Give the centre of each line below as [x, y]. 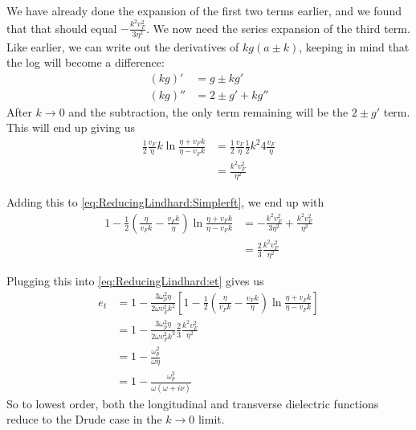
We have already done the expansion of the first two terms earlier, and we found [204, 10]
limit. [211, 419]
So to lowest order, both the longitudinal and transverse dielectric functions [193, 403]
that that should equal [62, 28]
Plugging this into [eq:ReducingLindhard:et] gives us [135, 280]
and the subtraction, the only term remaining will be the [208, 111]
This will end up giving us [71, 127]
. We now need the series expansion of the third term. [278, 28]
